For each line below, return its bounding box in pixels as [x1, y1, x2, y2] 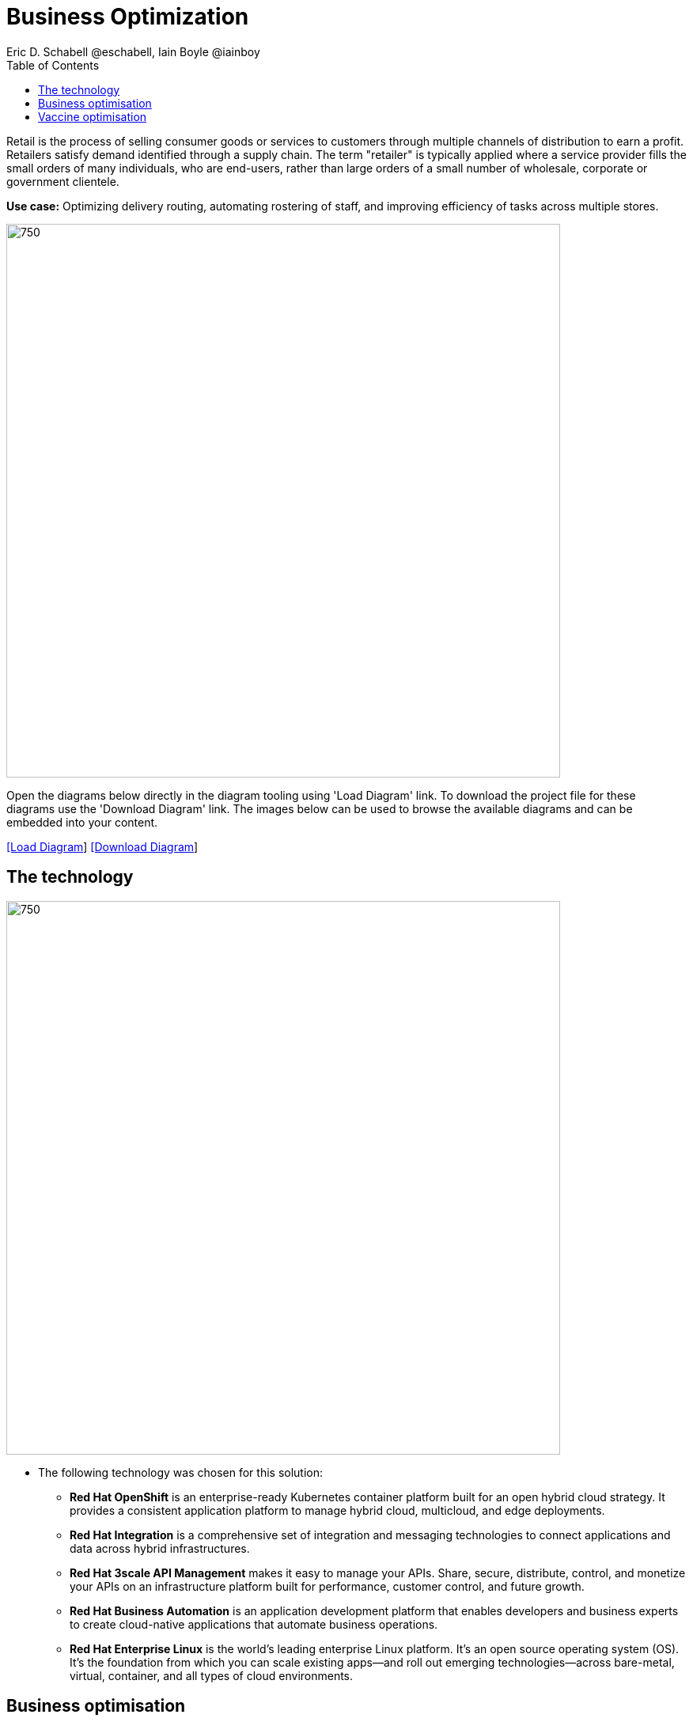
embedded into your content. [6, 815, 158, 829]
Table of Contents [6, 58, 100, 72]
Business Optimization [6, 3, 249, 30]
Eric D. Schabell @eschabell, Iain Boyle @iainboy [6, 44, 260, 59]
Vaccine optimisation [38, 109, 147, 123]
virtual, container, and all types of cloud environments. [70, 1668, 354, 1682]
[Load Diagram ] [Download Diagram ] [6, 839, 199, 853]
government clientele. [6, 174, 119, 188]
